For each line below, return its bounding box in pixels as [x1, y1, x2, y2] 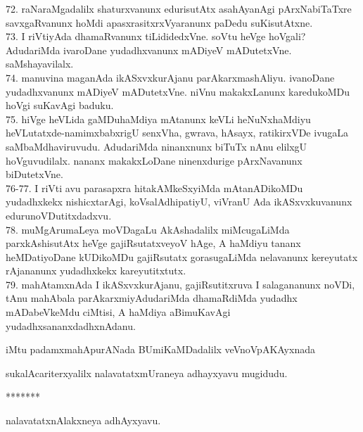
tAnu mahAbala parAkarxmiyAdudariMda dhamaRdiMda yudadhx [6, 291, 298, 305]
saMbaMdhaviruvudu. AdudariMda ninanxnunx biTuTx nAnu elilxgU [6, 139, 307, 153]
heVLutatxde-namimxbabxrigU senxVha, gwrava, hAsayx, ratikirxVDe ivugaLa [6, 125, 349, 140]
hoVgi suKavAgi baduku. [6, 98, 114, 113]
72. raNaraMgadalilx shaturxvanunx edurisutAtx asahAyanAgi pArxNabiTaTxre [6, 1, 352, 15]
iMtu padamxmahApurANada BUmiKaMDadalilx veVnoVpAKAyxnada [6, 342, 315, 357]
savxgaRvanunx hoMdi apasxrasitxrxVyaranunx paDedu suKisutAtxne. [6, 15, 313, 30]
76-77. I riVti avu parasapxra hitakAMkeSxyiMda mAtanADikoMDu [6, 180, 303, 195]
